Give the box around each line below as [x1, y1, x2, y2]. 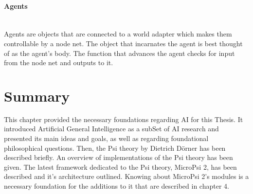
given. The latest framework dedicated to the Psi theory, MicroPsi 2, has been [4, 161, 237, 172]
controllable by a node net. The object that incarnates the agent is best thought [4, 38, 243, 48]
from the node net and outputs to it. [4, 57, 113, 68]
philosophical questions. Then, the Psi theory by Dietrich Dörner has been [4, 142, 226, 153]
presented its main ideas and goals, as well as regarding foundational [4, 133, 209, 143]
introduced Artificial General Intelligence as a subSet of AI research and [4, 123, 219, 134]
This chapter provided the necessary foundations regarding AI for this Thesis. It [4, 114, 243, 124]
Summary [4, 86, 70, 106]
